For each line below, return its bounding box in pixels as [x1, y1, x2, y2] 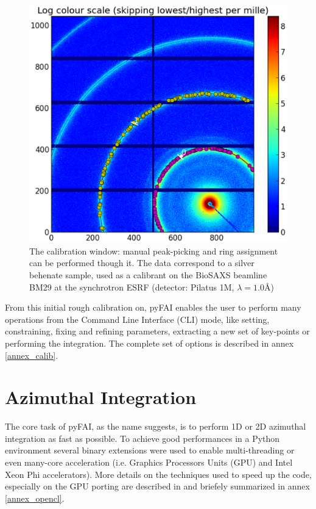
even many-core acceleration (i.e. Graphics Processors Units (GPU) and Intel [5, 456, 293, 469]
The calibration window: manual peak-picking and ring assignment [29, 244, 278, 257]
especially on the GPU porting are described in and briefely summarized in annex [5, 480, 310, 493]
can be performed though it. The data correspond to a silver [29, 256, 255, 269]
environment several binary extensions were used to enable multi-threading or [5, 444, 295, 457]
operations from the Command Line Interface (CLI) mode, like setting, [5, 312, 270, 325]
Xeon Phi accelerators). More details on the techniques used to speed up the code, [5, 467, 312, 480]
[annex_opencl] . [5, 491, 65, 504]
